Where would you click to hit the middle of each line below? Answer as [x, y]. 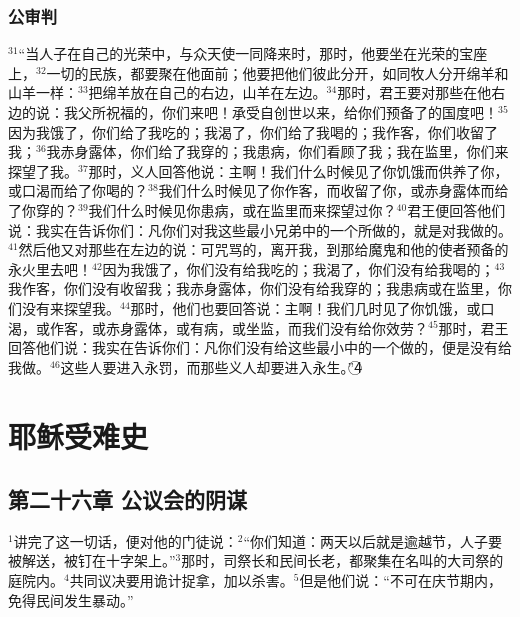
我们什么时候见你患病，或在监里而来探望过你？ [242, 209]
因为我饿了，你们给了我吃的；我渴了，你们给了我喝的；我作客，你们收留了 [253, 131]
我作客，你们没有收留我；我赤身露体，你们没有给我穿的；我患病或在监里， [253, 288]
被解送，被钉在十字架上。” [92, 560]
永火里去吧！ [50, 268]
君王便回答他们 [456, 209]
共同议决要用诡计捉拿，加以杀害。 [181, 580]
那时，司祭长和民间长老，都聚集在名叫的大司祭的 [342, 560]
